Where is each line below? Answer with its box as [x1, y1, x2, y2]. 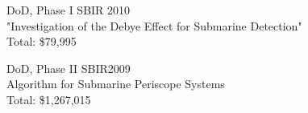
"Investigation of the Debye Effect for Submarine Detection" [6, 17, 302, 34]
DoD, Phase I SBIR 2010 [6, 2, 131, 18]
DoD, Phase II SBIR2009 [6, 59, 131, 76]
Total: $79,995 [6, 33, 77, 50]
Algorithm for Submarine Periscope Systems [6, 75, 225, 92]
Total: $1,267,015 [6, 91, 91, 107]
